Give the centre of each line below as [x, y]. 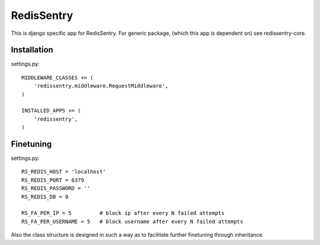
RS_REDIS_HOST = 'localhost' [64, 172]
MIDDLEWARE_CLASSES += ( [57, 78]
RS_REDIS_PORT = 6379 [53, 180]
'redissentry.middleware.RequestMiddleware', [101, 86]
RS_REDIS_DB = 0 [45, 196]
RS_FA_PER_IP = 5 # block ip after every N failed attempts [123, 213]
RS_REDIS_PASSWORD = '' [56, 188]
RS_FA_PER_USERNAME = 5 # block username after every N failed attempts [132, 221]
